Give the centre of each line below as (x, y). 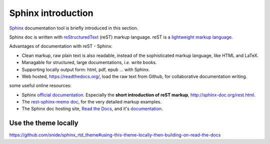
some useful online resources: (40, 85)
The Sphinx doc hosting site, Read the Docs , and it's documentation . (92, 109)
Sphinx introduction (51, 13)
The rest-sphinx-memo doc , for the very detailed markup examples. (92, 102)
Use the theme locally (44, 123)
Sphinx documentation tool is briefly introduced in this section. (74, 28)
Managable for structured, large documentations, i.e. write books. (89, 62)
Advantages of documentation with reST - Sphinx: (61, 46)
